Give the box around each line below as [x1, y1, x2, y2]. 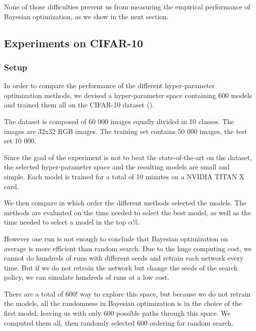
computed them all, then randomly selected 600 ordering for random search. [4, 317, 233, 328]
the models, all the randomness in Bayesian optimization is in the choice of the [4, 298, 242, 308]
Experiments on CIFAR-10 [4, 35, 143, 50]
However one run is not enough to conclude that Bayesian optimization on [4, 233, 228, 243]
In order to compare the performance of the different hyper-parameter [4, 80, 215, 91]
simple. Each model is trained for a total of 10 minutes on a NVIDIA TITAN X [4, 171, 245, 181]
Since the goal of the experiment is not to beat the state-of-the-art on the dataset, [4, 152, 252, 162]
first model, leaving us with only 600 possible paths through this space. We [4, 308, 230, 318]
